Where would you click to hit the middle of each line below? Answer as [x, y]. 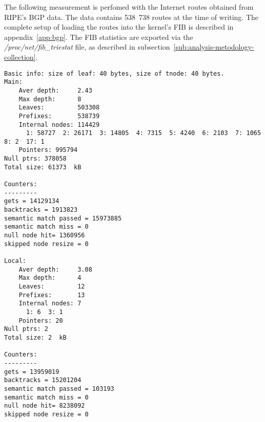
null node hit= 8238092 [45, 406]
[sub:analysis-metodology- [214, 47]
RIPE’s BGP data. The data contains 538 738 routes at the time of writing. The [131, 17]
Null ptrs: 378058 [35, 159]
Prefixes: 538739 [59, 116]
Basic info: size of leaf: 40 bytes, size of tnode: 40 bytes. [114, 73]
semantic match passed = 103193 [59, 388]
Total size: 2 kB [35, 337]
